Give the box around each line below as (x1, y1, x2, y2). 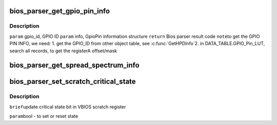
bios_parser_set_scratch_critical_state (9, 77, 136, 86)
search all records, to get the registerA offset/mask (9, 48, 117, 54)
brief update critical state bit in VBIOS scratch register (9, 103, 126, 110)
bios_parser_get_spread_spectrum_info (9, 61, 140, 70)
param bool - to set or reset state (9, 113, 78, 119)
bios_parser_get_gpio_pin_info (9, 7, 110, 15)
